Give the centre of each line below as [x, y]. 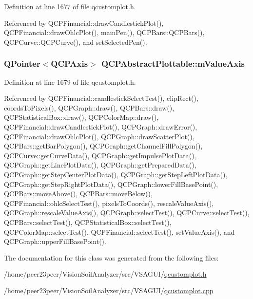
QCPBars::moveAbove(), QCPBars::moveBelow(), [78, 194]
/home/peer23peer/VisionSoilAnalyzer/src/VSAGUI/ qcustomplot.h [105, 274]
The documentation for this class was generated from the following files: [111, 257]
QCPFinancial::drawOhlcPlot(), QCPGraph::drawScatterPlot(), [99, 136]
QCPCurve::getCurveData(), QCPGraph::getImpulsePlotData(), [100, 155]
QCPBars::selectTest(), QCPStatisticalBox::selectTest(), [88, 222]
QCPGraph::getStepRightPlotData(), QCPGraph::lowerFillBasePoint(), [111, 184]
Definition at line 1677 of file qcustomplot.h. [70, 6]
